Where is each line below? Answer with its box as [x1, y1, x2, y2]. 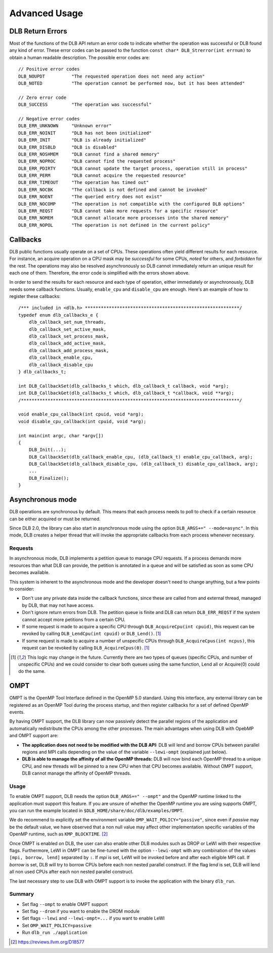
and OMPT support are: [9, 733, 59, 739]
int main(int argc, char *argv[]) [18, 433, 104, 438]
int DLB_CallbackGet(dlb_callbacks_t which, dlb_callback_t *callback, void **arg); [18, 390, 235, 396]
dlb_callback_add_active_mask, [28, 340, 107, 347]
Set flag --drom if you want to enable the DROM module [22, 908, 140, 914]
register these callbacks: [9, 293, 61, 299]
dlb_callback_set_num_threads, [28, 319, 107, 325]
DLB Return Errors [9, 27, 68, 35]
